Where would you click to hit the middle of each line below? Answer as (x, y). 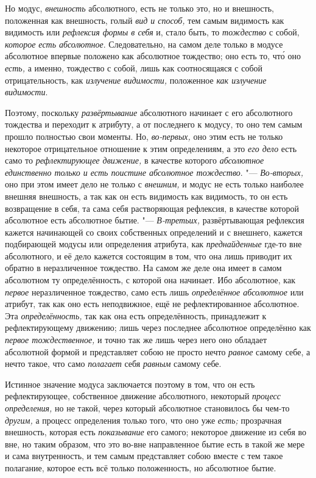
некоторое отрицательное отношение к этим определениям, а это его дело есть (151, 148)
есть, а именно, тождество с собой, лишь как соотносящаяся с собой (134, 67)
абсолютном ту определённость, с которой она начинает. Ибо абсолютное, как (150, 280)
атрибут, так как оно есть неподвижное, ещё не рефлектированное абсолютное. (152, 304)
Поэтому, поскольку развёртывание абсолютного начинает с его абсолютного (149, 112)
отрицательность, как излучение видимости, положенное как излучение (136, 80)
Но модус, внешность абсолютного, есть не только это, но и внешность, (139, 8)
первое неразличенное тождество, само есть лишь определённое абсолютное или (154, 292)
